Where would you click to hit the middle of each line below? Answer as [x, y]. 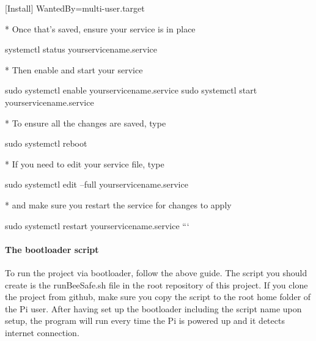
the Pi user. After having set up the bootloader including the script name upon [153, 308]
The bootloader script [52, 249]
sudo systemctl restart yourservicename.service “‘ [97, 225]
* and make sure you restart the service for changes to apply [118, 204]
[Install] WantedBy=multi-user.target [75, 8]
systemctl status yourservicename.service [81, 49]
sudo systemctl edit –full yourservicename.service [97, 184]
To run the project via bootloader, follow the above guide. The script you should [156, 272]
